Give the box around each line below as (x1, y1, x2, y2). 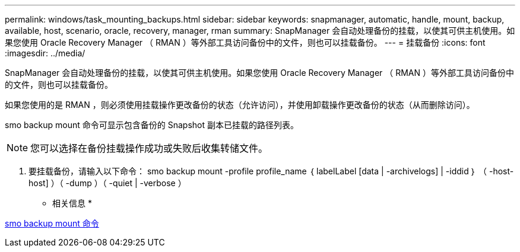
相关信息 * (52, 198, 92, 208)
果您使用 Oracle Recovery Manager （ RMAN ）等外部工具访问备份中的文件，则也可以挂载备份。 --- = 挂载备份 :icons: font (5, 37, 486, 47)
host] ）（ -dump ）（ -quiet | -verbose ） (28, 178, 186, 188)
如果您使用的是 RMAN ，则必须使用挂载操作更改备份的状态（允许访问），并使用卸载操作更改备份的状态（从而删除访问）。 (5, 100, 475, 110)
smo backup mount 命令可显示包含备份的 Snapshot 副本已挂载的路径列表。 (5, 120, 299, 130)
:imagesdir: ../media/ (5, 48, 85, 58)
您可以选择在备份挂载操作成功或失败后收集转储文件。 (30, 142, 268, 154)
